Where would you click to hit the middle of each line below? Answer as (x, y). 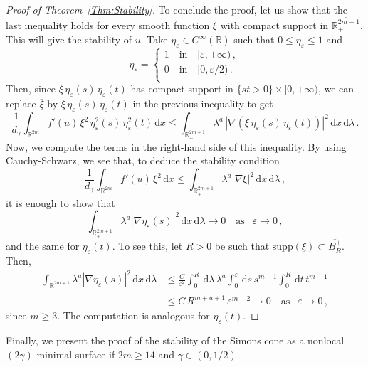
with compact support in (274, 25)
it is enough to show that (61, 202)
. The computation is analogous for (133, 315)
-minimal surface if (74, 354)
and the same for (43, 246)
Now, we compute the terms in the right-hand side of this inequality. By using (176, 146)
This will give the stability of (69, 39)
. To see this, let (147, 246)
